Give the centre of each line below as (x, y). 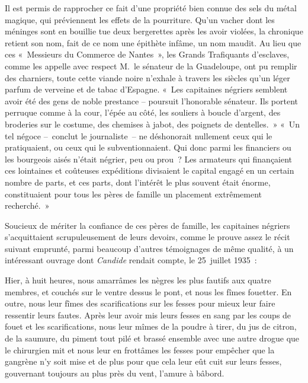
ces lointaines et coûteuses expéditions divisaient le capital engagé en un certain (150, 170)
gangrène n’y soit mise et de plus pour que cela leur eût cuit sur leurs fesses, (143, 361)
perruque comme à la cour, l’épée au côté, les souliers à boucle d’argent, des (143, 112)
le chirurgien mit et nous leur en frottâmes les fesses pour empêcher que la (140, 350)
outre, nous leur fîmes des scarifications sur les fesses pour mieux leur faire (140, 303)
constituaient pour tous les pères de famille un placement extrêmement (133, 194)
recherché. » (27, 205)
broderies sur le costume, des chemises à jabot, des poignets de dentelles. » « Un (153, 124)
